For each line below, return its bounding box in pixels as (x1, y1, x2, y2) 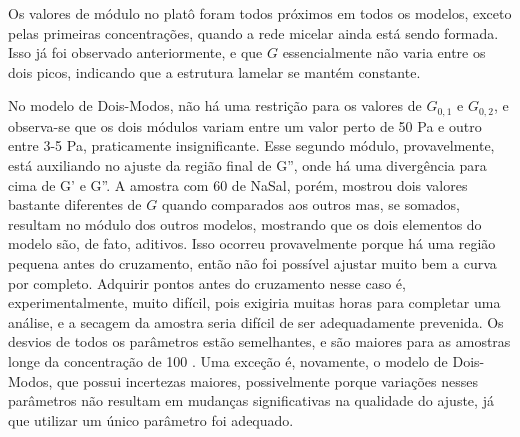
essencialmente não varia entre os (282, 42, 486, 63)
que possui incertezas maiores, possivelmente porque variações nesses (57, 370, 478, 391)
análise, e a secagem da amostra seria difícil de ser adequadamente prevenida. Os (8, 311, 504, 332)
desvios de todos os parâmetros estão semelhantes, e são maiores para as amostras (8, 331, 511, 352)
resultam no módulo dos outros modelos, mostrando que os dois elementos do (8, 213, 482, 234)
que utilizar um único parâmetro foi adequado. (8, 409, 294, 430)
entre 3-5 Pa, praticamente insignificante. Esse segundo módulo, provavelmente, (8, 135, 495, 156)
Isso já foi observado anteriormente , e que (8, 42, 263, 63)
